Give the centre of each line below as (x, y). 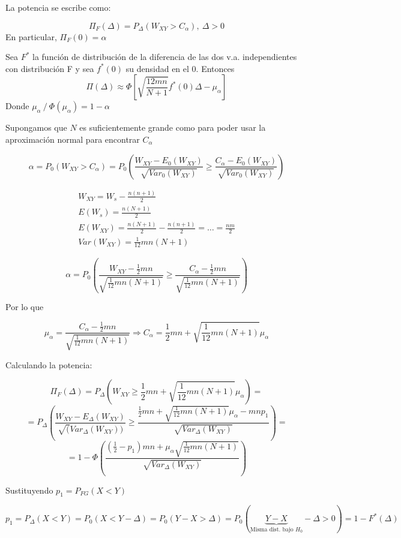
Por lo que (25, 307)
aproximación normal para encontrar (73, 139)
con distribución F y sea (50, 68)
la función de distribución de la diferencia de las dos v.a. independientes (165, 57)
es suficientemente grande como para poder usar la (173, 127)
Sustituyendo (29, 490)
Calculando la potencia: (49, 364)
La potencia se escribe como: (58, 7)
